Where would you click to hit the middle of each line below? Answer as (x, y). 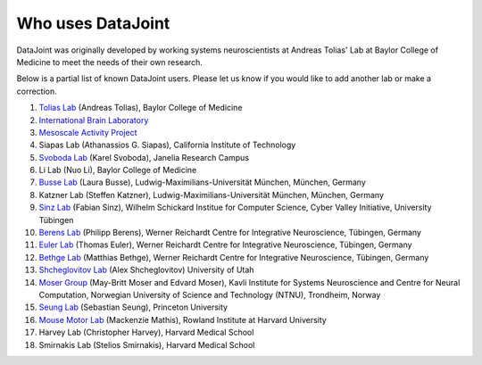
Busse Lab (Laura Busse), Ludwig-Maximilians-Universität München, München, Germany (202, 182)
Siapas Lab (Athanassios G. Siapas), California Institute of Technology (167, 145)
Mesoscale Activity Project (88, 132)
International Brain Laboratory (94, 120)
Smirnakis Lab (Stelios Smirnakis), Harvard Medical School (147, 344)
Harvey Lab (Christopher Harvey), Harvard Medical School (146, 332)
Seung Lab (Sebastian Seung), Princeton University (133, 307)
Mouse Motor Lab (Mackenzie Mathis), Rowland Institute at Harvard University (183, 319)
